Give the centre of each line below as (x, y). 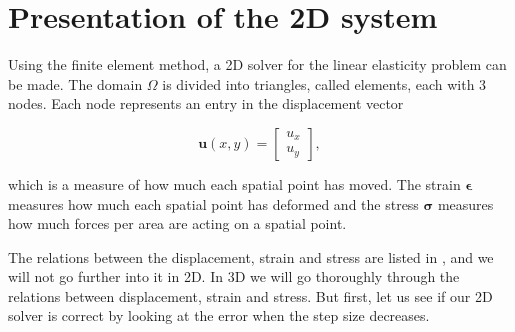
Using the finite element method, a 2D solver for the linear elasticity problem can (257, 64)
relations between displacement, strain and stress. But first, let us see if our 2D (250, 295)
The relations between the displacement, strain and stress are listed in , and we (251, 256)
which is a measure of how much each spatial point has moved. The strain (234, 183)
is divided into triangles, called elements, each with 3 (324, 83)
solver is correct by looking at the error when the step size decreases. (219, 315)
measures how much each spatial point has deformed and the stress (213, 203)
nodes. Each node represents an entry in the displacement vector (206, 103)
